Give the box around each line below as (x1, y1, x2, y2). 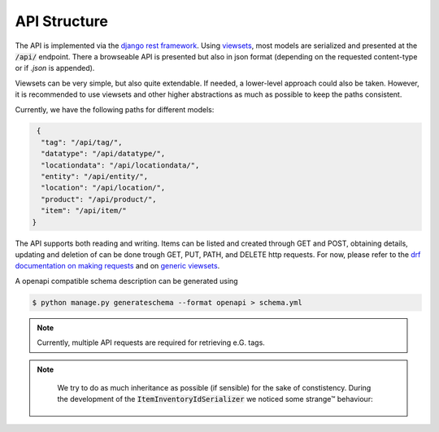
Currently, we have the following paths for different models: (15, 104, 215, 114)
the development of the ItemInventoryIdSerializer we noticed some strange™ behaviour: (57, 395, 373, 404)
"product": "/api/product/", (41, 194, 158, 203)
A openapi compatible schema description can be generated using (15, 276, 239, 286)
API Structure (15, 12, 109, 30)
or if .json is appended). (15, 63, 95, 73)
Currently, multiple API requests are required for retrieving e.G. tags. (37, 338, 266, 347)
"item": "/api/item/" (41, 206, 128, 216)
